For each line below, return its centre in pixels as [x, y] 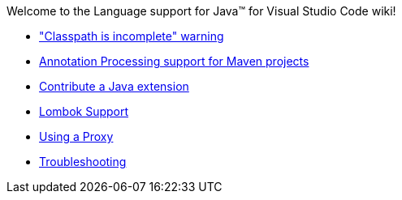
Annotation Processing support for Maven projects [174, 61]
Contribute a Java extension [114, 86]
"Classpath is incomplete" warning [132, 36]
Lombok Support [84, 111]
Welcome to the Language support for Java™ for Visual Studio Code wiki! [201, 11]
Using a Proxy [76, 136]
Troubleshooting [83, 162]
